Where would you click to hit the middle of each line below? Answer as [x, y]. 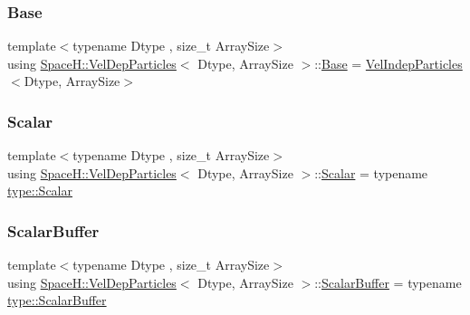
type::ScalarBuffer [57, 300]
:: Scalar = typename [371, 172]
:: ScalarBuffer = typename [388, 282]
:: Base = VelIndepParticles [388, 63]
